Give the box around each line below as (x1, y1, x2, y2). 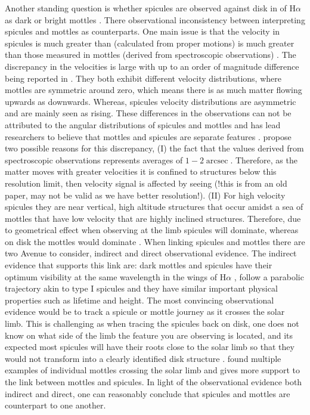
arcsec (206, 156, 228, 165)
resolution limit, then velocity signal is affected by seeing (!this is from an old (5, 176, 287, 189)
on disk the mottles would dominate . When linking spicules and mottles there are (5, 235, 305, 247)
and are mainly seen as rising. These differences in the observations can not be (5, 107, 292, 119)
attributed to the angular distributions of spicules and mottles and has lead (5, 118, 281, 131)
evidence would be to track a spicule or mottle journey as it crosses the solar (5, 305, 285, 318)
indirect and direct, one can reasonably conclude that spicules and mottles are (5, 387, 290, 399)
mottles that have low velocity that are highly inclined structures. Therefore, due (5, 212, 301, 224)
